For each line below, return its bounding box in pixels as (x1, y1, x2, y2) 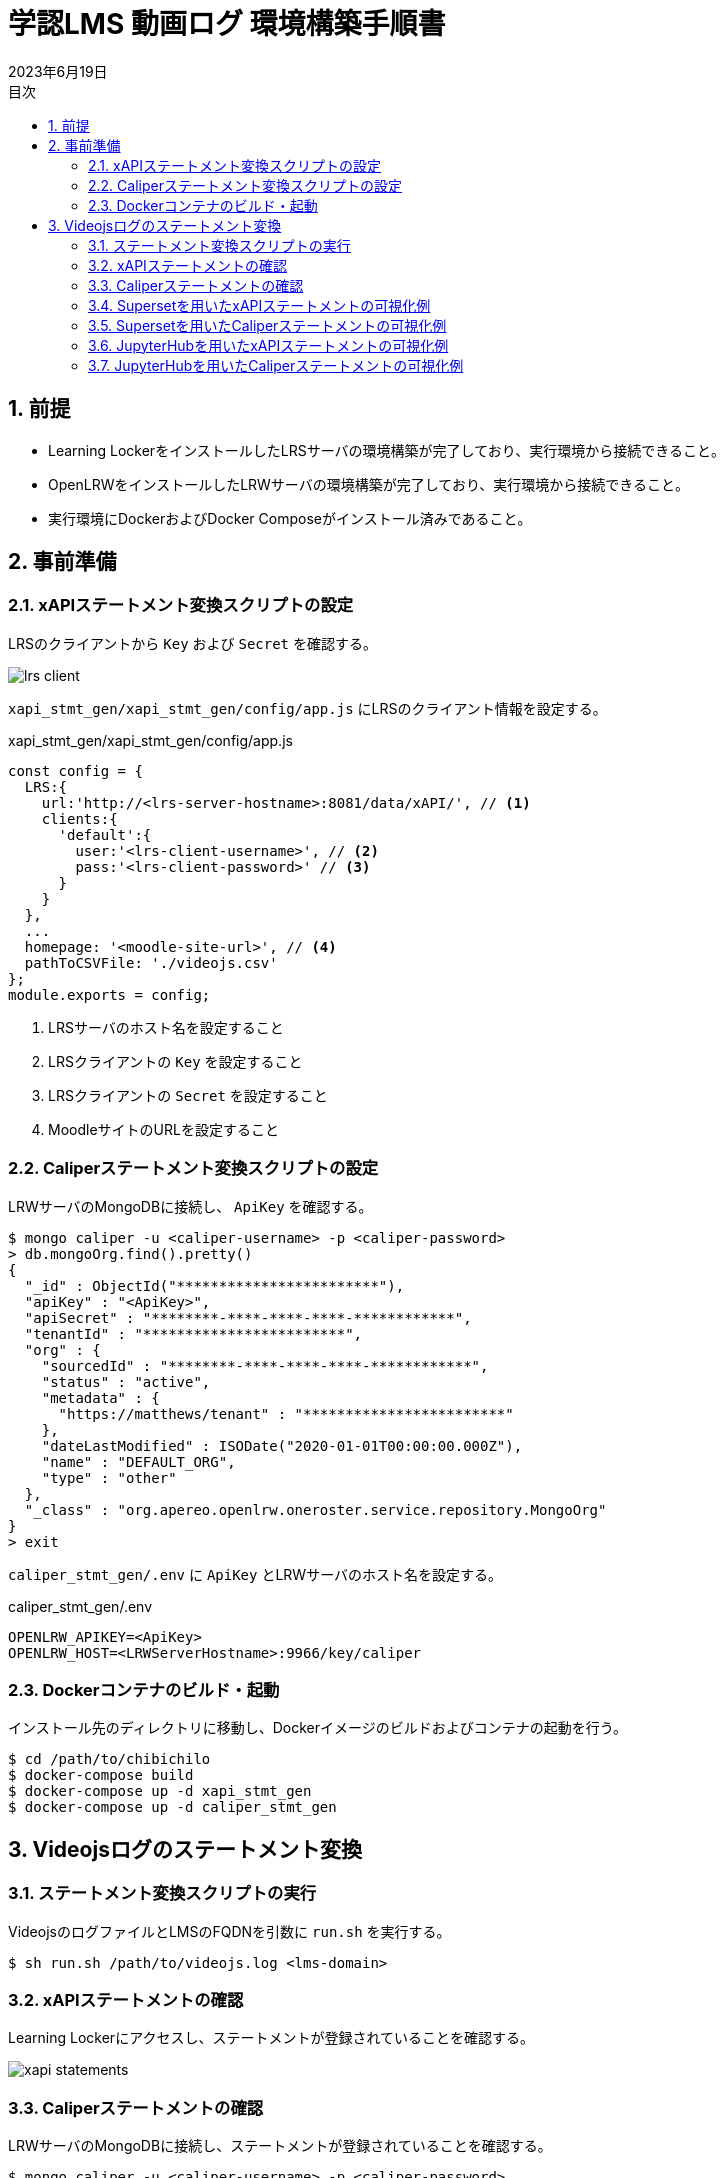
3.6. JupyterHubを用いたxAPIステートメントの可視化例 (88, 336, 449, 354)
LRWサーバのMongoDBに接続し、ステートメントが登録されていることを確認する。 (8, 2137, 552, 2155)
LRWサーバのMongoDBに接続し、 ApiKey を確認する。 (8, 1197, 373, 1215)
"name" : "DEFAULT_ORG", (41, 1453, 236, 1470)
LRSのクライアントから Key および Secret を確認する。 (8, 634, 377, 652)
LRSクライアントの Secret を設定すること (48, 1086, 328, 1104)
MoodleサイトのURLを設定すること (48, 1120, 279, 1138)
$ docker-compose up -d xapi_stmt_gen (8, 1783, 312, 1800)
